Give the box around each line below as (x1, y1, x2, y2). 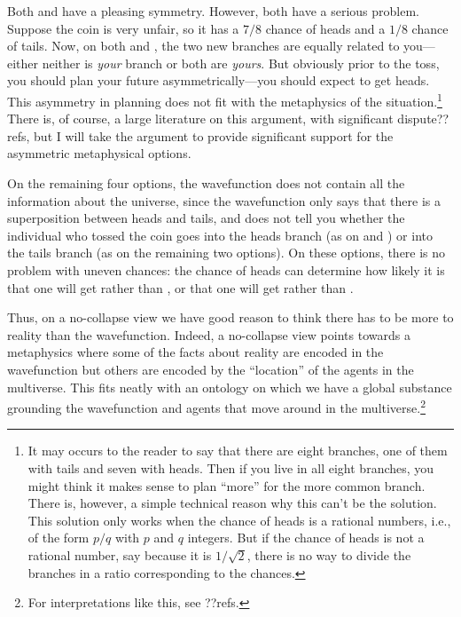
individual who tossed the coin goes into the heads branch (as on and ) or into (7, 225, 433, 244)
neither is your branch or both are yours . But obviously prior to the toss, (42, 53, 440, 72)
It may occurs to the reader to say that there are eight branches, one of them (27, 441, 448, 460)
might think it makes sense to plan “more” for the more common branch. (27, 476, 426, 494)
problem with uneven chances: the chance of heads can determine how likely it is (7, 260, 445, 279)
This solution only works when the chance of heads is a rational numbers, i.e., (27, 510, 451, 529)
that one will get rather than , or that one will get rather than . (7, 278, 354, 297)
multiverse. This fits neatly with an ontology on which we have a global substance (7, 377, 452, 396)
